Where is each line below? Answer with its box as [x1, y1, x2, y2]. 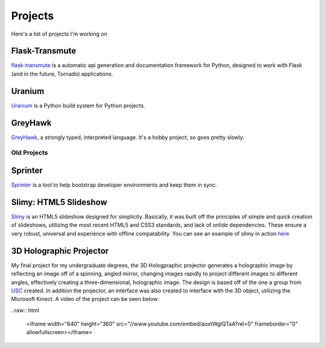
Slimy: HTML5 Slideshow [11, 197, 107, 207]
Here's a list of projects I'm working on [11, 30, 108, 37]
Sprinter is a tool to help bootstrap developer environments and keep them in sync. [11, 181, 217, 188]
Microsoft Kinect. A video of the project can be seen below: [11, 295, 159, 303]
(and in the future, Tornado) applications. [11, 70, 113, 77]
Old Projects [11, 149, 48, 157]
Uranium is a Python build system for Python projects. [11, 101, 145, 109]
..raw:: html [11, 306, 39, 314]
